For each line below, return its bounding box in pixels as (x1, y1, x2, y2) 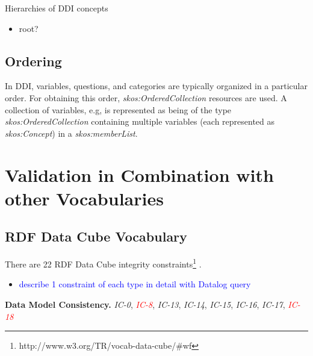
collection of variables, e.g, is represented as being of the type (5, 103, 232, 116)
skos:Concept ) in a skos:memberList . (5, 126, 138, 139)
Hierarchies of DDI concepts (5, 2, 108, 14)
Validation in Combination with (5, 162, 274, 187)
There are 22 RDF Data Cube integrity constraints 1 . (5, 256, 202, 270)
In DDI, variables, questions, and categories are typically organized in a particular (5, 80, 308, 92)
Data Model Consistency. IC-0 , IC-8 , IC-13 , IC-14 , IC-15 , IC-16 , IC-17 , (5, 298, 285, 310)
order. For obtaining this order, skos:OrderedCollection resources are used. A (5, 91, 287, 104)
